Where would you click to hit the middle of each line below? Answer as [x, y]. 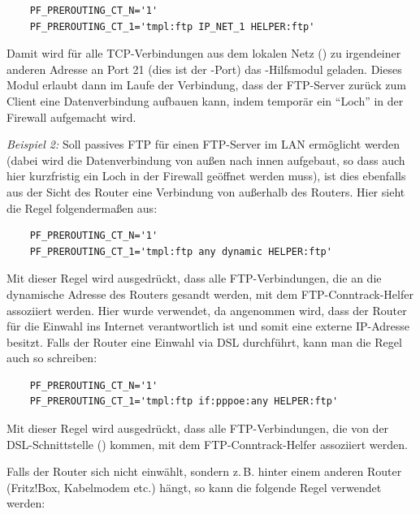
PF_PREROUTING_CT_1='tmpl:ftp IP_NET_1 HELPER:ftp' [172, 26]
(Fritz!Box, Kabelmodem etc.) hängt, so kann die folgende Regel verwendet [194, 487]
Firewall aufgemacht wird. [71, 117]
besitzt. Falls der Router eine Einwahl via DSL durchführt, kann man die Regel [204, 341]
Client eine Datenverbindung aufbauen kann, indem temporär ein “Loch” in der [205, 100]
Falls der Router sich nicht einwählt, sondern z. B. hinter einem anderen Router [204, 471]
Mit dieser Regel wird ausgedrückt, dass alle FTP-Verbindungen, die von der [198, 428]
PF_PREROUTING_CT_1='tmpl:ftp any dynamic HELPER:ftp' [181, 251]
